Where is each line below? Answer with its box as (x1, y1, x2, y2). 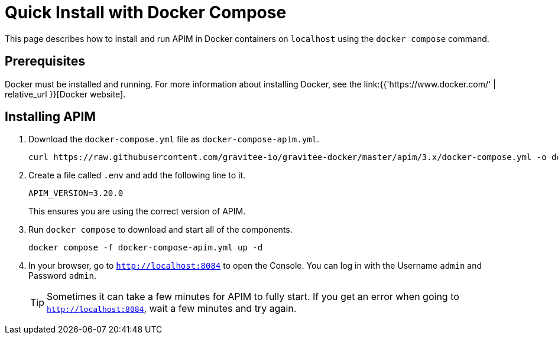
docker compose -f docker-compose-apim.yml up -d (28, 243, 263, 253)
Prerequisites (5, 54, 85, 69)
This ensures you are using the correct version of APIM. (28, 206, 246, 217)
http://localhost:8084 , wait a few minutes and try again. (47, 302, 297, 315)
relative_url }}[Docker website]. (5, 89, 126, 99)
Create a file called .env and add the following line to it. (28, 170, 246, 181)
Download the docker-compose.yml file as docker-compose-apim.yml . (28, 134, 320, 145)
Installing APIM (5, 109, 96, 125)
